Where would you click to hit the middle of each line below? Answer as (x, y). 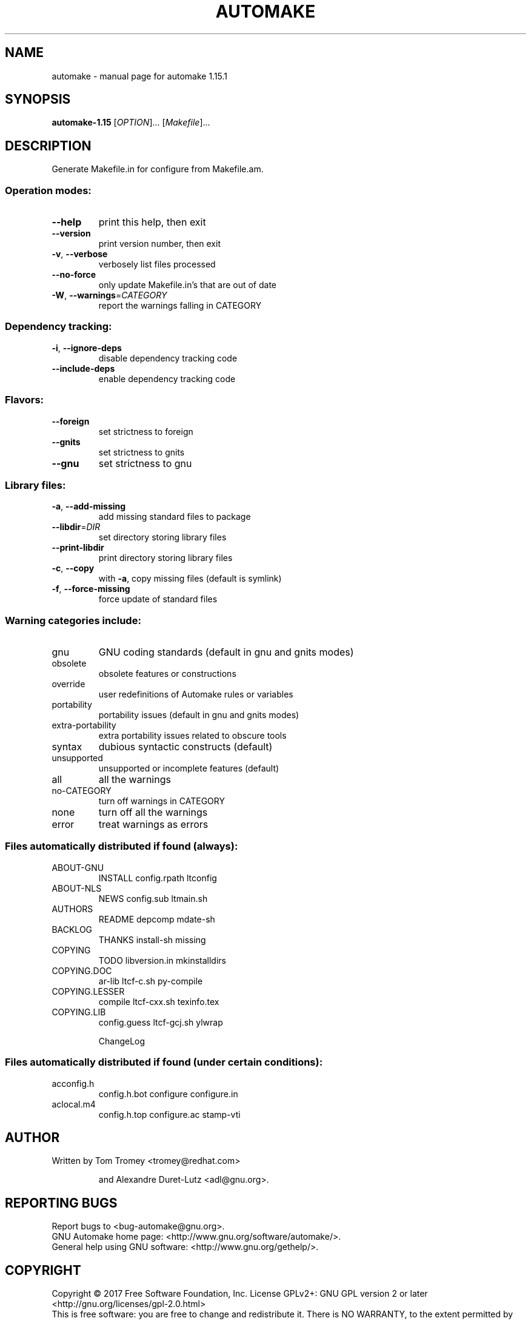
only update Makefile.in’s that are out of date (188, 285)
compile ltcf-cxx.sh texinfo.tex (159, 1001)
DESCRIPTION (48, 146)
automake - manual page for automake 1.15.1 (140, 76)
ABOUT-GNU (78, 867)
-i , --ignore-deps (87, 348)
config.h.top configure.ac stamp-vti (169, 1114)
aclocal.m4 (74, 1104)
